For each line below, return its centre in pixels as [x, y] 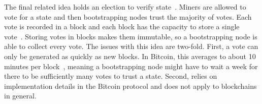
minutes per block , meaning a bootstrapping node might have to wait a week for [131, 66]
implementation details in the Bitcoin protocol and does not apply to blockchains [130, 86]
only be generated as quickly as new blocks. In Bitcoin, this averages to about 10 [130, 56]
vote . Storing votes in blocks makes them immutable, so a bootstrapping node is [131, 36]
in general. [20, 96]
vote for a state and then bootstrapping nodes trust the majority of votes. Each [128, 16]
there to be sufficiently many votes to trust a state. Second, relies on [111, 76]
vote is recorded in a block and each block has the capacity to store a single [122, 27]
